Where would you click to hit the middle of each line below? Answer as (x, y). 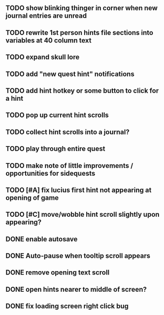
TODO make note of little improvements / (69, 166)
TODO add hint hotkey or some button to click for (82, 91)
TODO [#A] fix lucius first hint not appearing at (79, 190)
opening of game (32, 198)
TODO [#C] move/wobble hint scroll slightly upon (82, 215)
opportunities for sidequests (50, 173)
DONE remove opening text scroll (58, 273)
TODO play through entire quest (55, 149)
